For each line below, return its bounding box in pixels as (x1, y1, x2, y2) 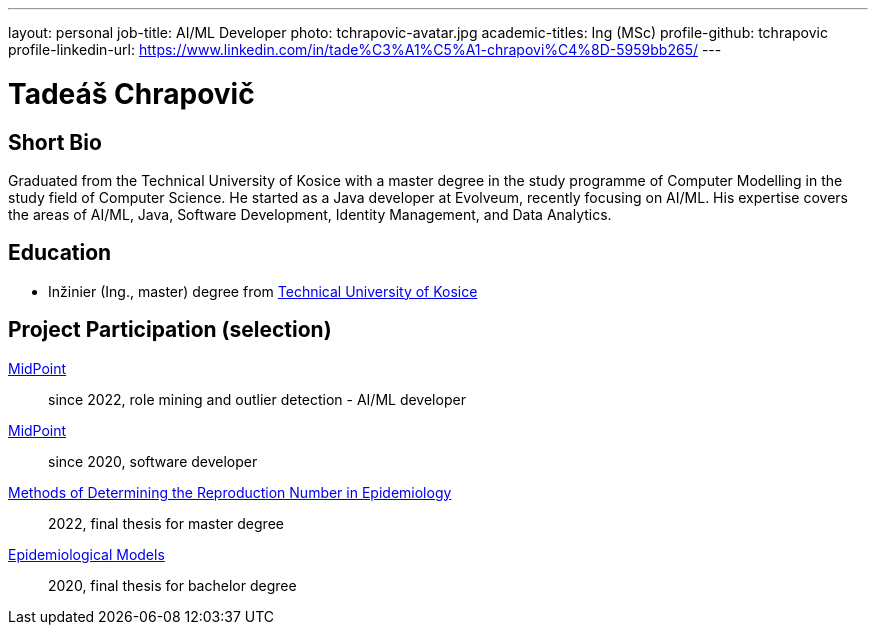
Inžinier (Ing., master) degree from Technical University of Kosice (48, 282, 478, 300)
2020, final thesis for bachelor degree (48, 576, 297, 594)
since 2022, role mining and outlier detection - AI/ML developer (48, 390, 466, 408)
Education (8, 240, 112, 266)
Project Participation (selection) (8, 317, 332, 343)
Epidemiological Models (8, 545, 165, 563)
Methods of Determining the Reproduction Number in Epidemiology (8, 483, 452, 501)
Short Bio (8, 129, 102, 155)
